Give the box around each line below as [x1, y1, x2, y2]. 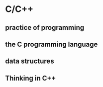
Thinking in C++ [5, 74, 56, 83]
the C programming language [5, 40, 98, 48]
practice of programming [5, 23, 85, 32]
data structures [5, 57, 54, 66]
